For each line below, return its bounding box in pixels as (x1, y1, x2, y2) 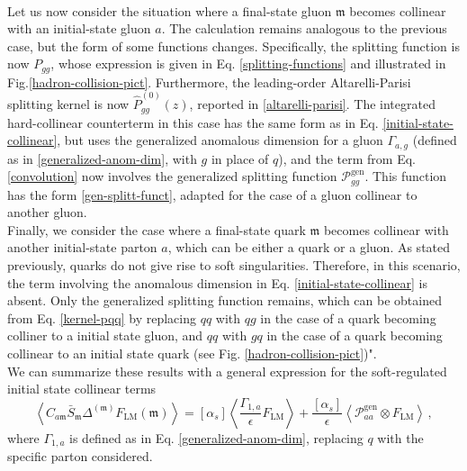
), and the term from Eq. (278, 149, 416, 168)
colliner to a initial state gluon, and (7, 326, 203, 345)
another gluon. (7, 203, 87, 222)
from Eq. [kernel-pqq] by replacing (7, 308, 196, 327)
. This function (364, 167, 447, 186)
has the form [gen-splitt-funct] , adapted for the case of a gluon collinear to (7, 185, 418, 204)
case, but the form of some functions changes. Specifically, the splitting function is (7, 36, 460, 55)
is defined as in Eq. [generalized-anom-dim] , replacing (69, 428, 364, 447)
